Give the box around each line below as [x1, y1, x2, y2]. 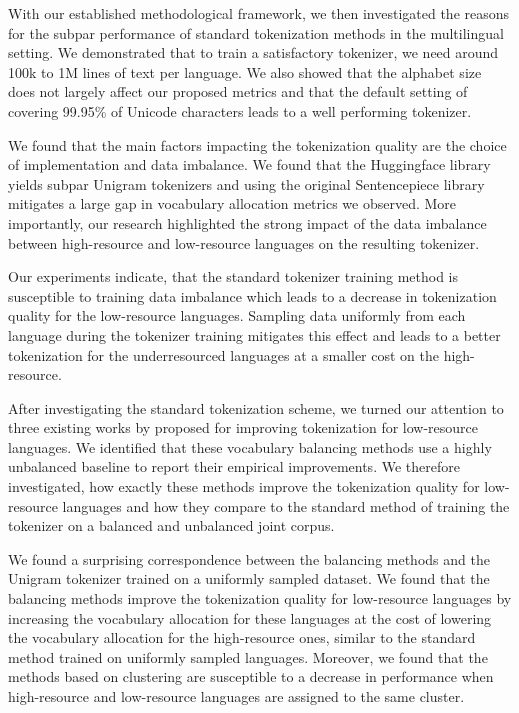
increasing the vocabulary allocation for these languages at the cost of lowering [8, 607, 492, 628]
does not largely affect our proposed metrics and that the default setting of [8, 81, 468, 102]
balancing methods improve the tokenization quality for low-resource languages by [8, 588, 512, 609]
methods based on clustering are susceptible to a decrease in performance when [8, 666, 494, 687]
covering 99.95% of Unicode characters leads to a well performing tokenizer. [8, 100, 472, 121]
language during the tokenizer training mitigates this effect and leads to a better [8, 324, 501, 345]
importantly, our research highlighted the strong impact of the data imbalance [8, 212, 487, 233]
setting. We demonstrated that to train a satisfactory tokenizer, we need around [8, 42, 499, 63]
